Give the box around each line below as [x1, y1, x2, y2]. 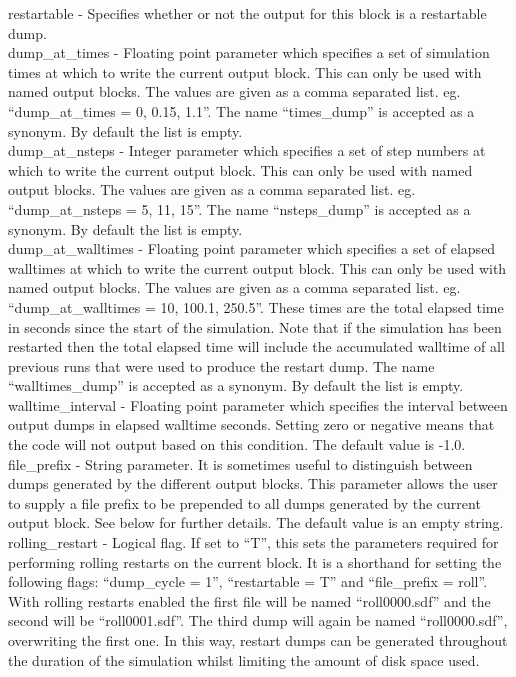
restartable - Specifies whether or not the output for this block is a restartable [8, 3, 487, 23]
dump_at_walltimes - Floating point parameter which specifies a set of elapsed [8, 238, 496, 259]
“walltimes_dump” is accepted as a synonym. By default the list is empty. [8, 375, 464, 396]
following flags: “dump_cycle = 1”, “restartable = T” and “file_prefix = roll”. [8, 571, 488, 592]
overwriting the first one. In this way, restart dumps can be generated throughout [8, 630, 508, 650]
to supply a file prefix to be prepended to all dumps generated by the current [8, 492, 481, 513]
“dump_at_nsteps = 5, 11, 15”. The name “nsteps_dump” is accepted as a [8, 198, 471, 219]
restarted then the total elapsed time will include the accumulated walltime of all [8, 336, 505, 357]
